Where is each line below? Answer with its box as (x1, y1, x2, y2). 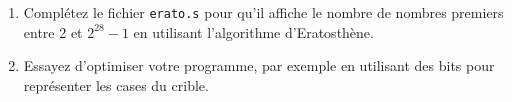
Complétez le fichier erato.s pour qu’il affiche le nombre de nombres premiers (23, 2, 504, 22)
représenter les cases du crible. (23, 74, 209, 95)
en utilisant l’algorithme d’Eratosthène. (133, 21, 374, 42)
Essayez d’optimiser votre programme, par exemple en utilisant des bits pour (23, 55, 495, 76)
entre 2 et (23, 21, 83, 42)
